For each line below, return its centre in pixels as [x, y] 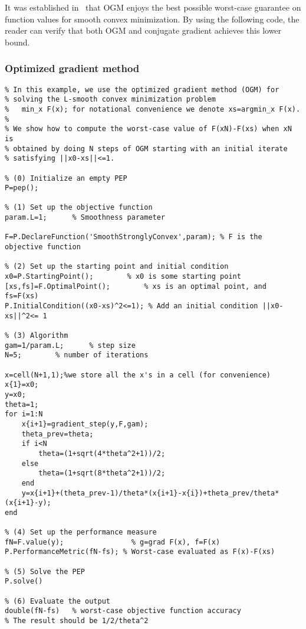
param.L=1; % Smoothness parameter [85, 218]
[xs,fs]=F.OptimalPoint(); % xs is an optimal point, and [136, 286]
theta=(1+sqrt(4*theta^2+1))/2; [102, 453]
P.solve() [24, 581]
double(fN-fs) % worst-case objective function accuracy [123, 611]
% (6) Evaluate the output [57, 601]
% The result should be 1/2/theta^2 [77, 621]
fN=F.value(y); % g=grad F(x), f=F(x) [113, 542]
